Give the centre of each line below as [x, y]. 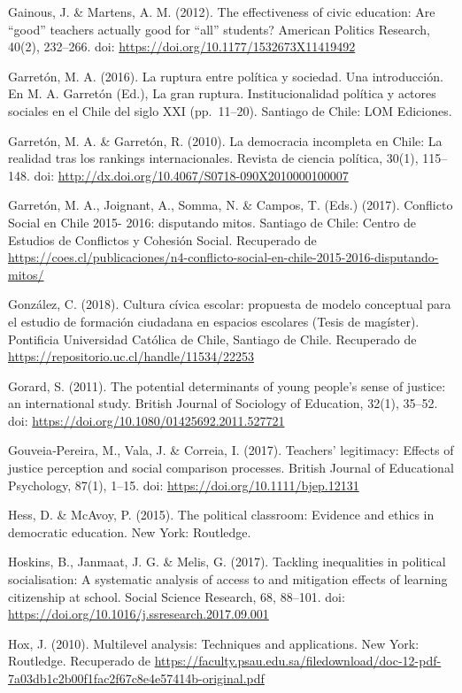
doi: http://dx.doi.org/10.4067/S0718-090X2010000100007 [191, 175]
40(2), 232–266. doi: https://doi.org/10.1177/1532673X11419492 [182, 46]
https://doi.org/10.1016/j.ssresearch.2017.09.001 [139, 614]
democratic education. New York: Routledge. [130, 531]
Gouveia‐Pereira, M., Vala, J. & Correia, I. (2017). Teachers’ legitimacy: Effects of [231, 450]
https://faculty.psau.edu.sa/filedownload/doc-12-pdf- [298, 661]
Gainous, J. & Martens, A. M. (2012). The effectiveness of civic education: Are [222, 12]
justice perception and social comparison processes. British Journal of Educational [231, 468]
